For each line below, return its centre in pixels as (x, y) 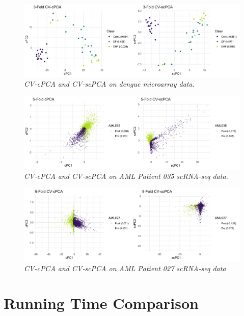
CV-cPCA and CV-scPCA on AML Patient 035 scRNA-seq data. (126, 176)
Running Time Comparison (101, 303)
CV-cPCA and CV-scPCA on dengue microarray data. (109, 84)
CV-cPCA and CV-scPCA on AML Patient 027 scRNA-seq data (125, 268)
